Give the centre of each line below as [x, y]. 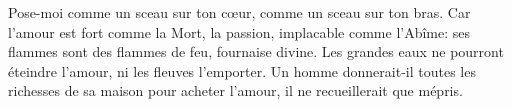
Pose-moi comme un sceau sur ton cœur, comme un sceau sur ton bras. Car [239, 12]
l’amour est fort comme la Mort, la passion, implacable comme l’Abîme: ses [239, 31]
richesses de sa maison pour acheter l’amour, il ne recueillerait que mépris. [235, 90]
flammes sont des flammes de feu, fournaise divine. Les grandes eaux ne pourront [256, 51]
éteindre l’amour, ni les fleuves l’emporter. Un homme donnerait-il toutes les [242, 70]
